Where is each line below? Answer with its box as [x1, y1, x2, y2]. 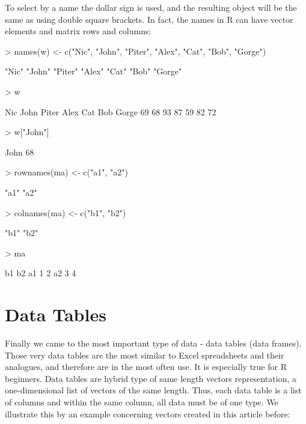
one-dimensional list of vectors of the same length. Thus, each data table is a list [5, 384, 302, 396]
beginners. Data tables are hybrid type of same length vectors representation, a [5, 372, 296, 384]
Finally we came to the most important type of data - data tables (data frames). [5, 337, 302, 350]
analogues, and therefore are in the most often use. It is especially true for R [5, 360, 287, 373]
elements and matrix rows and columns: [5, 25, 151, 37]
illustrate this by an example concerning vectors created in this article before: [5, 407, 290, 420]
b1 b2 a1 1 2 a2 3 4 [5, 267, 76, 279]
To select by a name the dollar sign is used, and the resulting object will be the [5, 1, 297, 13]
